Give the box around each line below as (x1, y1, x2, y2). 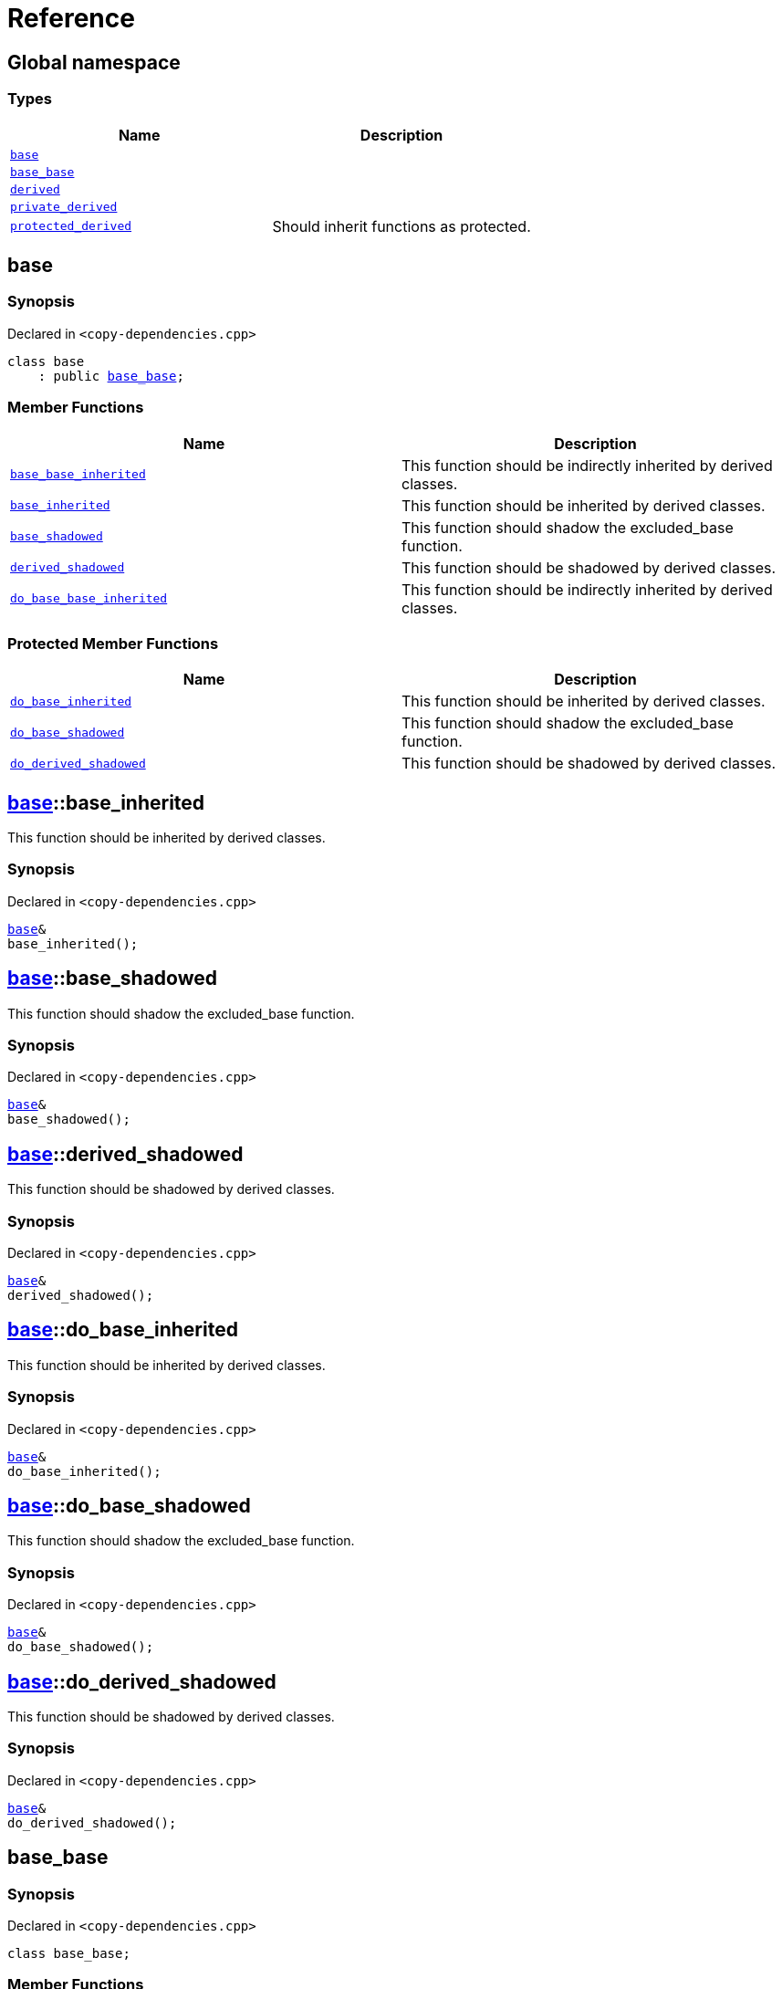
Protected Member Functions (7, 633, 219, 653)
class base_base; (7, 1946, 130, 1962)
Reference (7, 3, 135, 34)
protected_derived (10, 219, 132, 234)
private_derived (10, 199, 118, 214)
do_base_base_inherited (10, 591, 168, 606)
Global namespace (7, 50, 181, 74)
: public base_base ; (37, 368, 184, 383)
